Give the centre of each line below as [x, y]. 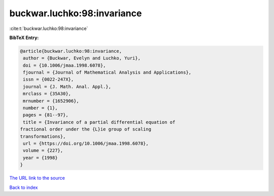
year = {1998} [40, 158]
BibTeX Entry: [24, 38]
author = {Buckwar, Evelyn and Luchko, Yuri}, [82, 58]
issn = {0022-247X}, [48, 79]
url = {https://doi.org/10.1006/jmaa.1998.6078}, [86, 143]
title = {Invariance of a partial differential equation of [99, 122]
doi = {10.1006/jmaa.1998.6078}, [64, 65]
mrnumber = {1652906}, [51, 101]
